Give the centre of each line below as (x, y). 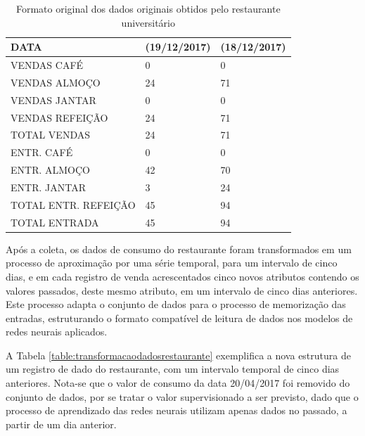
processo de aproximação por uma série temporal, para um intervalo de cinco (172, 263)
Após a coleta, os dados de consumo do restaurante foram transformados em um (179, 249)
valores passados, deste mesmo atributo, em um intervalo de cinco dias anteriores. (182, 290)
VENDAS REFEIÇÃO (59, 117)
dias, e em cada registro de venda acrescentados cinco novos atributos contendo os (182, 276)
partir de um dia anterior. (61, 424)
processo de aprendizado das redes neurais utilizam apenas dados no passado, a (177, 410)
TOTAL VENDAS (50, 135)
